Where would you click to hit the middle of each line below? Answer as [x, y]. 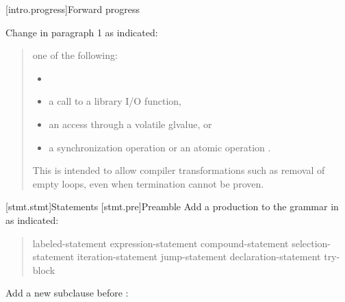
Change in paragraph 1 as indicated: [82, 32]
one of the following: [75, 55]
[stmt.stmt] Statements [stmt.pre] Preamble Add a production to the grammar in [172, 206]
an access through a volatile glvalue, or [130, 124]
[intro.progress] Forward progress [73, 9]
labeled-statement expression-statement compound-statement [161, 243]
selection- [311, 243]
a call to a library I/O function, [115, 101]
